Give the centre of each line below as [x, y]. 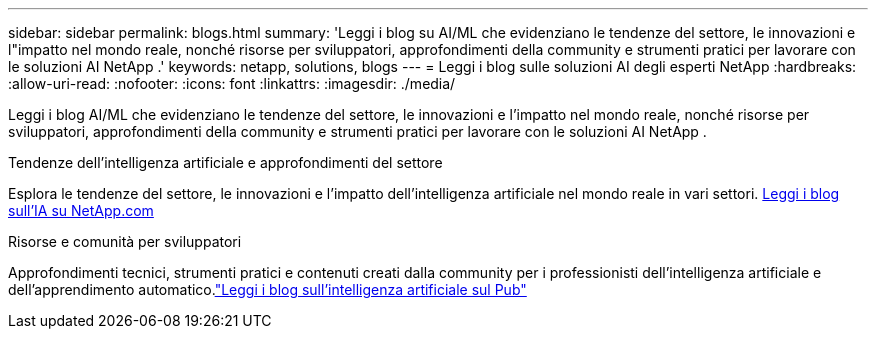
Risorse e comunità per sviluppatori [125, 241]
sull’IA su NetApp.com [81, 210]
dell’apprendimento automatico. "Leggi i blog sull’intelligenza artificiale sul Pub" [267, 289]
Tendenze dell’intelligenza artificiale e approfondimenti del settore [225, 162]
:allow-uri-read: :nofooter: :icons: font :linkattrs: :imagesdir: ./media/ [232, 83]
